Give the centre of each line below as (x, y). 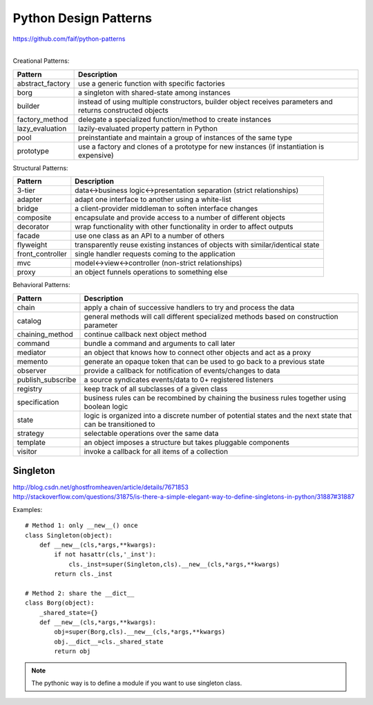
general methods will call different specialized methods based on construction (211, 316)
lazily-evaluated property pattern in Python (148, 128)
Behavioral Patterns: (41, 285)
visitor (27, 451)
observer (32, 370)
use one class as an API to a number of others (150, 236)
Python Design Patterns (82, 18)
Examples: (28, 509)
